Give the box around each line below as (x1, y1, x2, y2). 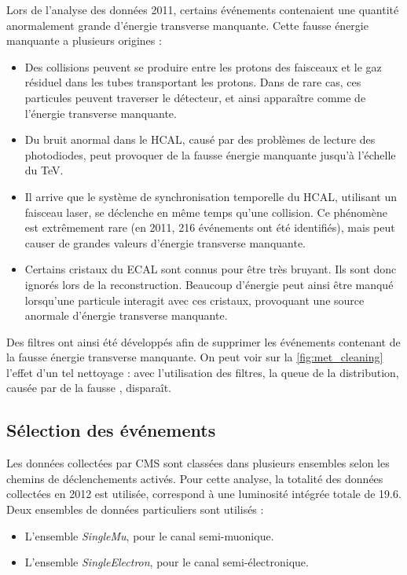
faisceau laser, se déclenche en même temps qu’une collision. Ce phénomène (24, 203, 387, 220)
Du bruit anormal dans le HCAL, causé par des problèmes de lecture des (24, 131, 376, 148)
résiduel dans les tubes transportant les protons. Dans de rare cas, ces (24, 74, 361, 90)
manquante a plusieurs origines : (6, 32, 162, 49)
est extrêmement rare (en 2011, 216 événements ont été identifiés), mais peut (24, 219, 395, 236)
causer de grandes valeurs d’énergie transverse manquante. (24, 234, 306, 251)
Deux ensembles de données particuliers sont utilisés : (6, 501, 264, 518)
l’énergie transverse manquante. (24, 104, 177, 121)
